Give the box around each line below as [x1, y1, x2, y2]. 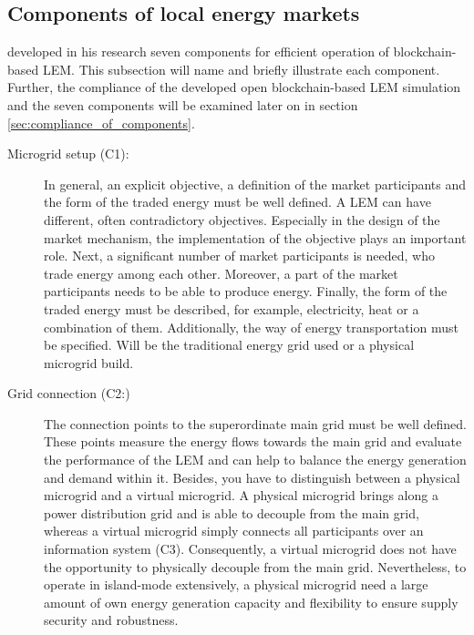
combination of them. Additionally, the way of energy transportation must [44, 317, 459, 336]
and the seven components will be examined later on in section [7, 95, 358, 114]
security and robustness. [44, 610, 179, 630]
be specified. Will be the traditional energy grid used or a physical [44, 335, 415, 354]
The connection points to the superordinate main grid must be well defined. [44, 414, 467, 433]
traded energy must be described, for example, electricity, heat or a [44, 299, 419, 318]
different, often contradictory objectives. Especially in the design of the [44, 210, 440, 229]
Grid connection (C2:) [7, 384, 130, 403]
